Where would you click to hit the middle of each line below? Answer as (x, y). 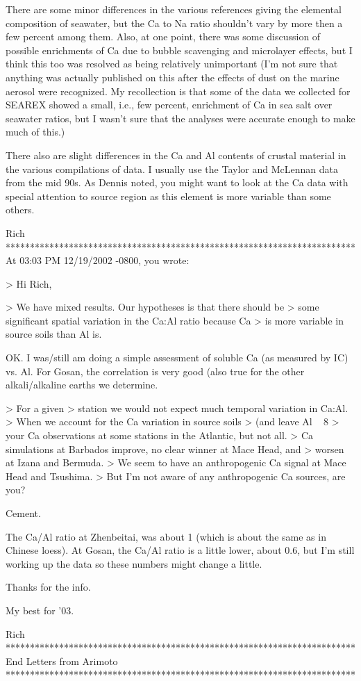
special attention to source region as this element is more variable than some (168, 196)
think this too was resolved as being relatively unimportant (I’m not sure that (172, 64)
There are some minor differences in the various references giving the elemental (174, 9)
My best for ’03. (40, 610)
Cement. (23, 513)
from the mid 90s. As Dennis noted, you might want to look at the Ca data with (177, 182)
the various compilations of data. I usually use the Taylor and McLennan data (172, 169)
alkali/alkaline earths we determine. (82, 385)
